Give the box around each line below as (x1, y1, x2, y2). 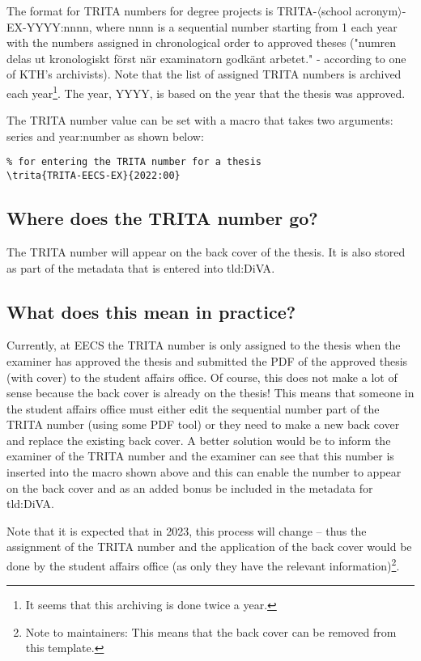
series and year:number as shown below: (6, 127, 204, 144)
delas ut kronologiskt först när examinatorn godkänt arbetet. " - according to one (6, 49, 406, 66)
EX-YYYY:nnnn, (6, 18, 92, 35)
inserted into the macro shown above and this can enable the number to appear (6, 464, 402, 481)
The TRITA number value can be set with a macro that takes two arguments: (6, 112, 393, 129)
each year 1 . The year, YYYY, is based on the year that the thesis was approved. (6, 82, 406, 101)
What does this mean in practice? (6, 299, 296, 324)
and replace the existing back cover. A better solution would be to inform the (6, 431, 391, 448)
